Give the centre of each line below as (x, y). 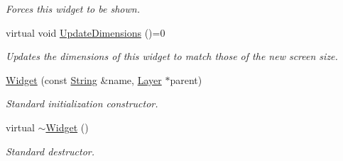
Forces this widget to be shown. (73, 8)
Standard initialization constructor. (82, 103)
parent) (186, 79)
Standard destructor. (50, 151)
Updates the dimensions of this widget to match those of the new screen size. (172, 56)
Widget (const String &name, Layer (84, 79)
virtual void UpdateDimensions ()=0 (86, 32)
